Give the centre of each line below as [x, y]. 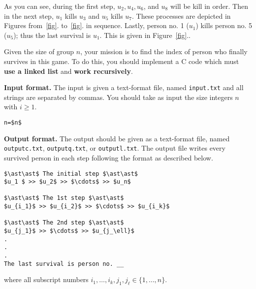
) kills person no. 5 [224, 25]
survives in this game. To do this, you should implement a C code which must [122, 61]
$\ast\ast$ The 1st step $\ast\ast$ [64, 198]
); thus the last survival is [52, 35]
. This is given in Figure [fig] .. [145, 35]
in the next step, [29, 16]
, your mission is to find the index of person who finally [164, 51]
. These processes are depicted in [181, 16]
